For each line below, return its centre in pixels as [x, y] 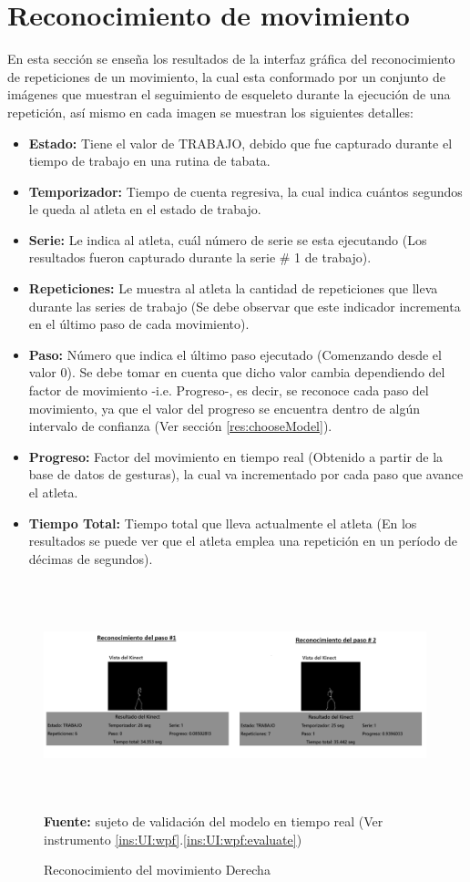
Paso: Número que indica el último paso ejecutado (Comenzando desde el [235, 354]
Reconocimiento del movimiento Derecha [157, 870]
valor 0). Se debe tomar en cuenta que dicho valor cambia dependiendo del [237, 372]
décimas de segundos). [91, 558]
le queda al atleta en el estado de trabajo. [145, 209]
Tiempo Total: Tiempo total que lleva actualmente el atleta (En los [223, 523]
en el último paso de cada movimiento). [139, 324]
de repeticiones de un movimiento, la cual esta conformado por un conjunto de [226, 76]
